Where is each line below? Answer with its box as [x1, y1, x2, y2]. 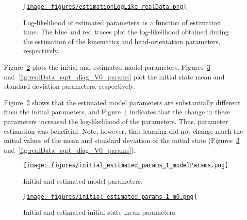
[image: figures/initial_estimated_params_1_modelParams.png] [23, 162, 229, 169]
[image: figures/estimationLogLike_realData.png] [23, 3, 187, 10]
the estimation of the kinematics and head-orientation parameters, [23, 36, 220, 46]
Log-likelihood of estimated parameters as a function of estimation [23, 17, 221, 27]
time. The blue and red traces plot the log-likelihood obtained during [23, 27, 229, 37]
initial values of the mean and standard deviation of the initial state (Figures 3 [4, 135, 240, 145]
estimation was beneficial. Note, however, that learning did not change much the [4, 126, 243, 136]
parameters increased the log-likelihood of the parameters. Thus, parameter [4, 116, 228, 126]
